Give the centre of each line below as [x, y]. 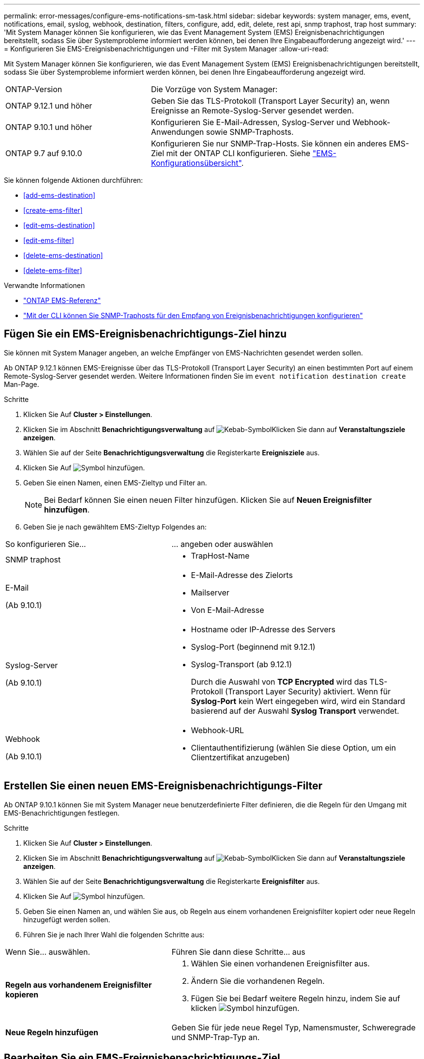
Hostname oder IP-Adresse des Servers [263, 629]
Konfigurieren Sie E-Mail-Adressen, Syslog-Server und [250, 122]
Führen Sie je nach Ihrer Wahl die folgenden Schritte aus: [114, 934]
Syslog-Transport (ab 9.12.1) [242, 664]
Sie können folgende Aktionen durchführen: [74, 180]
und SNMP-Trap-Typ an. [216, 1037]
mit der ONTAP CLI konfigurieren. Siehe [238, 153]
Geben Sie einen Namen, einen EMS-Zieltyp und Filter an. [115, 482]
